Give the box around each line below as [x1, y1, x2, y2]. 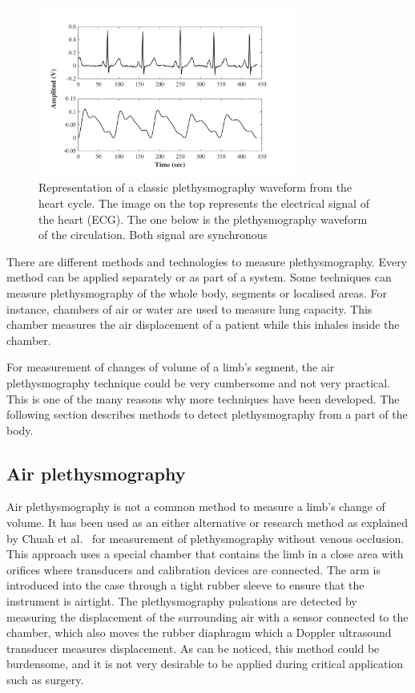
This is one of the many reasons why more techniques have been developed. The [6, 390, 400, 407]
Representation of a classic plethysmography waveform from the [38, 179, 353, 196]
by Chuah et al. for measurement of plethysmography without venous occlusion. [6, 529, 405, 546]
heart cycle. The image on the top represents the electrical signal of [38, 194, 369, 211]
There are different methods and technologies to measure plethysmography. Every [6, 253, 408, 269]
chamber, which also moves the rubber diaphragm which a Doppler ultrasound [6, 624, 392, 641]
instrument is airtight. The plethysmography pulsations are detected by [6, 593, 357, 610]
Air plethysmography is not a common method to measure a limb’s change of [6, 498, 385, 515]
